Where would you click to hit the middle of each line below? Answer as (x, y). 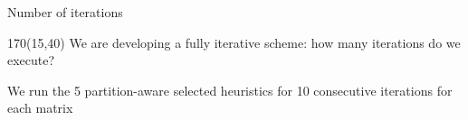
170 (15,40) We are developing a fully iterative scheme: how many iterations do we (234, 42)
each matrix (40, 108)
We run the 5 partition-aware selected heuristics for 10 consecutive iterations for (230, 90)
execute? (31, 60)
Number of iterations (65, 12)
